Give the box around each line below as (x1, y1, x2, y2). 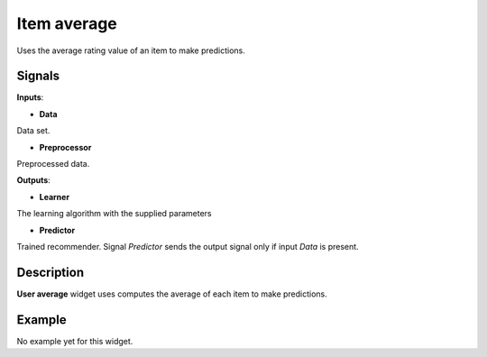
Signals (16, 69, 60, 84)
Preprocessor (39, 142, 92, 152)
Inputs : (16, 92, 44, 103)
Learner (39, 191, 70, 202)
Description (16, 264, 85, 279)
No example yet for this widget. (16, 335, 133, 346)
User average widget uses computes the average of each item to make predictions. (16, 288, 328, 299)
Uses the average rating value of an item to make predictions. (16, 45, 245, 56)
